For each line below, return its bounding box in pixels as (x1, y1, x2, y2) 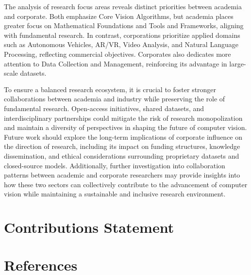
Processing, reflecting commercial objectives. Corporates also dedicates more (4, 49, 231, 59)
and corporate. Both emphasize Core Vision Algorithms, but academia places (4, 11, 234, 21)
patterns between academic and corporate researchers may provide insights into (4, 170, 240, 180)
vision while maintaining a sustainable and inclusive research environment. (4, 189, 226, 199)
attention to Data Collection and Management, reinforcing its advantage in (4, 58, 227, 68)
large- (229, 58, 246, 68)
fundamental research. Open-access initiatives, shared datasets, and (4, 103, 204, 113)
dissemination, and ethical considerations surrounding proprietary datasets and (4, 150, 239, 161)
